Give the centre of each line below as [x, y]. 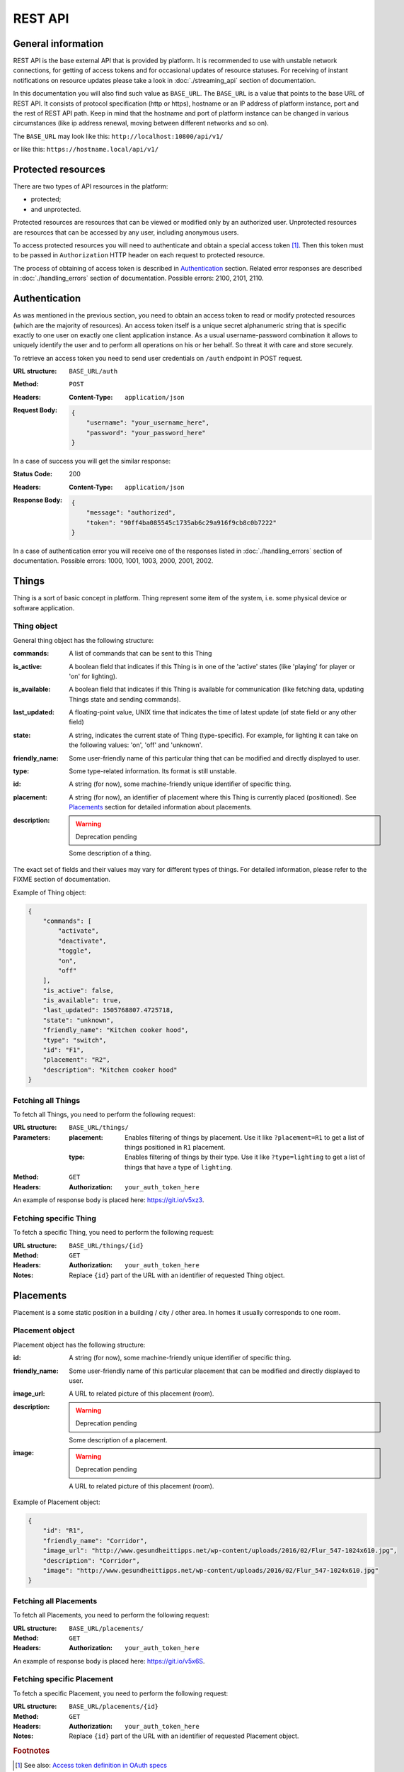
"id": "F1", [64, 1050]
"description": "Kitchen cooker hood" [110, 1070]
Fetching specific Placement [63, 1679]
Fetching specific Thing [55, 1218]
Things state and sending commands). [125, 699]
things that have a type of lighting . [179, 1167]
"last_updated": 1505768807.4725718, [108, 1010]
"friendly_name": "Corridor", [95, 1541]
